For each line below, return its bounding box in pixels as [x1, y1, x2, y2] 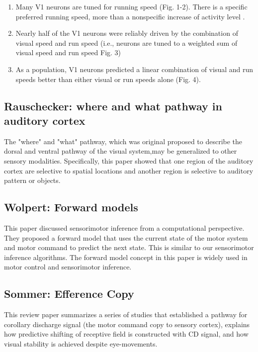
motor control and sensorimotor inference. [4, 262, 132, 272]
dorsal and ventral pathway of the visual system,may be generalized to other [4, 146, 237, 156]
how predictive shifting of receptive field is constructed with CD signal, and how [4, 329, 249, 339]
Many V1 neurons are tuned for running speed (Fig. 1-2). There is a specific [15, 1, 248, 11]
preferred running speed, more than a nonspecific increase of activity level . [15, 11, 245, 21]
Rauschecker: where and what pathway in [4, 98, 222, 113]
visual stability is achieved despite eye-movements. [4, 338, 158, 349]
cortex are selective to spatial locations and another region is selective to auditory [4, 165, 254, 176]
